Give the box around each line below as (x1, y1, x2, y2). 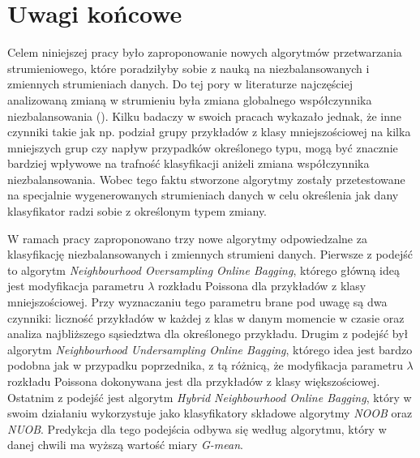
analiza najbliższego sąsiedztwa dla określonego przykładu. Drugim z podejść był (7, 325, 409, 342)
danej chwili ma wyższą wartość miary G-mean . (7, 436, 243, 453)
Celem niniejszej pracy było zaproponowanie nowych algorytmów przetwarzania (7, 44, 402, 61)
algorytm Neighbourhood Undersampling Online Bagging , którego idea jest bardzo (7, 340, 413, 357)
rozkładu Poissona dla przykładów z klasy (158, 277, 366, 294)
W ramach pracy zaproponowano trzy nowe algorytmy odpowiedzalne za (7, 229, 367, 246)
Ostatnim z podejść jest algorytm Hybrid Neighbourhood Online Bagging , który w (7, 388, 412, 405)
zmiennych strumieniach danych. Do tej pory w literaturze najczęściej (7, 75, 353, 92)
